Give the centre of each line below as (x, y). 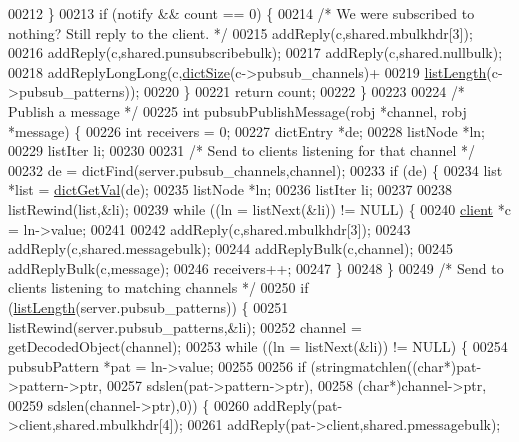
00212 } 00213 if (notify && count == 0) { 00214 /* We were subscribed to (241, 13)
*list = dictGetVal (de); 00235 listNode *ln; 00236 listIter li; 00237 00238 (230, 189)
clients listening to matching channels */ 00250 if (158, 287)
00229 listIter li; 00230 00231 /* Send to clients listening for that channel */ (241, 150)
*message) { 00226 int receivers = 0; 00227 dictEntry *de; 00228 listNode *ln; (246, 130)
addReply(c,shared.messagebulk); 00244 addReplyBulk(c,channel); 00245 (231, 248)
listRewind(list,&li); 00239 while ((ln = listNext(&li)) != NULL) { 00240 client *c (259, 208)
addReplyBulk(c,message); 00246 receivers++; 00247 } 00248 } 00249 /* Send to (256, 267)
